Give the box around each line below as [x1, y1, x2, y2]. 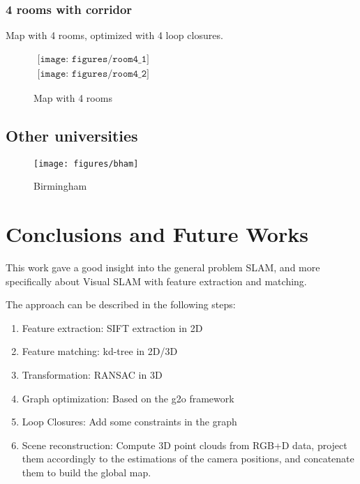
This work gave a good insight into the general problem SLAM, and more [6, 260, 320, 275]
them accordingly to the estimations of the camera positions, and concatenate [22, 451, 354, 466]
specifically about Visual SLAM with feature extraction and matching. [6, 273, 307, 288]
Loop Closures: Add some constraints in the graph [22, 414, 237, 429]
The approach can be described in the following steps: [6, 297, 236, 312]
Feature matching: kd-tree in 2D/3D [22, 344, 178, 358]
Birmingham [33, 179, 87, 193]
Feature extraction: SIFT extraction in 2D [22, 320, 203, 335]
